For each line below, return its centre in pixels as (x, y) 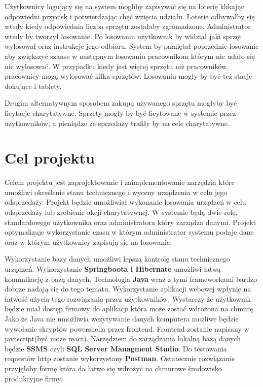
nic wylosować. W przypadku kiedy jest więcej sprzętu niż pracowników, (117, 66)
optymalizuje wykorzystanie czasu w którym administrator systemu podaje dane (129, 232)
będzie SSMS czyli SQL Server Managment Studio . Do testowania (116, 348)
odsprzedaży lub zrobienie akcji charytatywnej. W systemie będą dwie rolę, (121, 212)
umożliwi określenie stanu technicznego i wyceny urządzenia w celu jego (116, 192)
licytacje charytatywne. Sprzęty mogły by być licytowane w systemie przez (120, 112)
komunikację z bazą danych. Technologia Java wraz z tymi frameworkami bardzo (131, 279)
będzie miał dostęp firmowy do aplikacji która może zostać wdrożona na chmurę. (130, 309)
